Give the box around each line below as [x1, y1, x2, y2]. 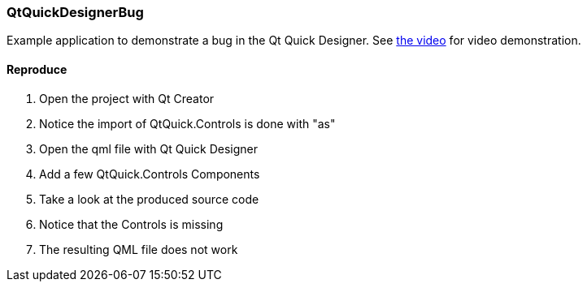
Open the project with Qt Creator [39, 91, 215, 105]
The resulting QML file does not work [39, 242, 238, 256]
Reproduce [7, 62, 67, 76]
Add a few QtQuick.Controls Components [39, 166, 260, 181]
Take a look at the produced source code [39, 191, 259, 206]
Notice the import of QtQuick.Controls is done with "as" [39, 116, 336, 131]
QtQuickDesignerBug [7, 4, 144, 20]
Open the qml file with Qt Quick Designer [39, 141, 259, 156]
